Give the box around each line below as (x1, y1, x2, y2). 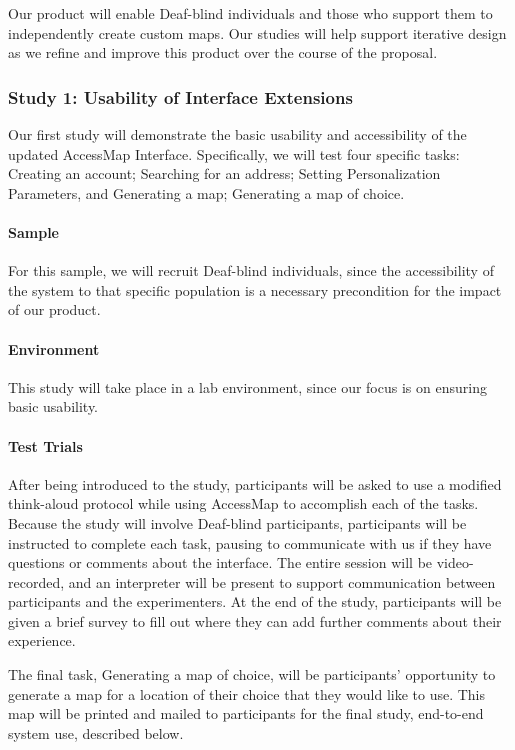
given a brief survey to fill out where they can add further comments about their (8, 610, 502, 631)
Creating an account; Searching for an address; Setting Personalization (8, 163, 441, 184)
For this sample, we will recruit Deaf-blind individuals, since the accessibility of (8, 260, 494, 281)
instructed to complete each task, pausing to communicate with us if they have (8, 532, 492, 553)
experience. (8, 630, 76, 651)
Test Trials (8, 435, 83, 456)
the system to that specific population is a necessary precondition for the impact (8, 279, 502, 300)
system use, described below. (8, 722, 184, 743)
